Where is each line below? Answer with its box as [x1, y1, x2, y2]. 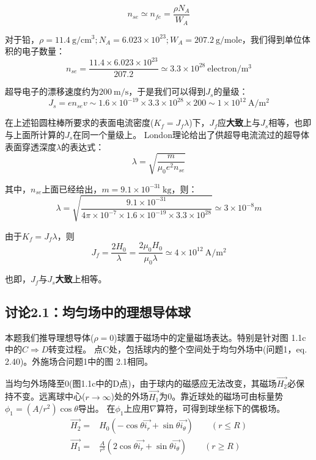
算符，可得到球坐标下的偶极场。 [156, 402, 285, 415]
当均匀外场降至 [5, 376, 65, 389]
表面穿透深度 [5, 140, 56, 153]
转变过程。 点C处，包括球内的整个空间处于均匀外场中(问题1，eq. [48, 343, 307, 356]
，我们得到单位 [241, 32, 302, 45]
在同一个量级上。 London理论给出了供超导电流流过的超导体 [73, 128, 309, 141]
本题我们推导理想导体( [5, 330, 94, 343]
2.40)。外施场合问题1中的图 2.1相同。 [5, 355, 153, 368]
